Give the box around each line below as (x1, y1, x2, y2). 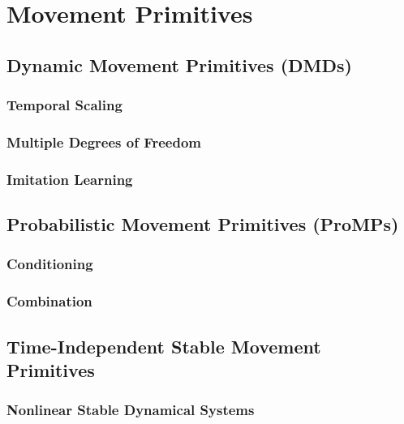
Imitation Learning (6, 169, 133, 189)
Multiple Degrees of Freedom (6, 131, 201, 152)
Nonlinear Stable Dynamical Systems (6, 400, 255, 420)
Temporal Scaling (6, 95, 122, 115)
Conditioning (6, 254, 93, 274)
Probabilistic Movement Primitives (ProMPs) (6, 212, 399, 237)
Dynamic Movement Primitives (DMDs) (6, 52, 352, 77)
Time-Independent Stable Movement (6, 333, 321, 358)
